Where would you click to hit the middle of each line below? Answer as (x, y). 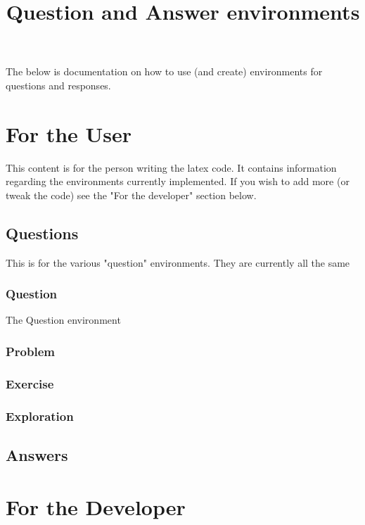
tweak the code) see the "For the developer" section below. (131, 195)
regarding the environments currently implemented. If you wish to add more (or (178, 181)
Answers (37, 455)
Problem (30, 351)
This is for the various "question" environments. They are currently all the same (178, 262)
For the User (69, 133)
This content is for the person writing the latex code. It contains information (171, 167)
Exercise (30, 383)
